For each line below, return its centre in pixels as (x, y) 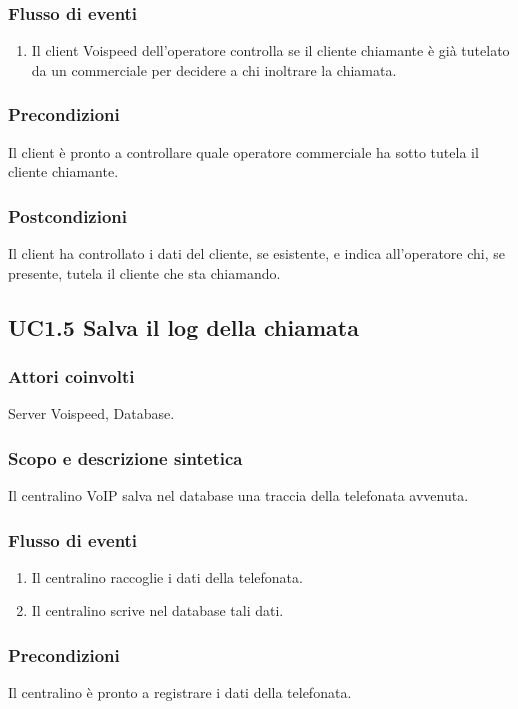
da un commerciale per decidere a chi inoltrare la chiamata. (214, 69)
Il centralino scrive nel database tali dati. (157, 610)
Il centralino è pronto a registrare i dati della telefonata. (180, 692)
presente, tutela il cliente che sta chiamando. (144, 272)
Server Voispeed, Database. (91, 413)
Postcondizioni (68, 215)
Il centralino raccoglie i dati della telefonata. (167, 576)
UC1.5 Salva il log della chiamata (183, 326)
